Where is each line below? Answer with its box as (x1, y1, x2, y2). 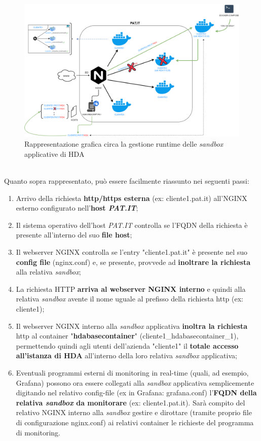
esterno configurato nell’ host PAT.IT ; (16, 202, 138, 213)
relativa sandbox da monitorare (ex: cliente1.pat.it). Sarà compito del (16, 397, 245, 408)
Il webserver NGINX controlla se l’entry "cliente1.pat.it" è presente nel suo (16, 247, 248, 257)
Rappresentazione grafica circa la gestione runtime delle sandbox (24, 139, 223, 149)
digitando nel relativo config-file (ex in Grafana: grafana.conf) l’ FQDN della (16, 387, 257, 398)
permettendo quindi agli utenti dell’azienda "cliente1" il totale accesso (16, 340, 239, 351)
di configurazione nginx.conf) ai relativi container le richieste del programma (16, 417, 254, 427)
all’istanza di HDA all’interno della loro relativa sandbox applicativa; (16, 350, 237, 361)
